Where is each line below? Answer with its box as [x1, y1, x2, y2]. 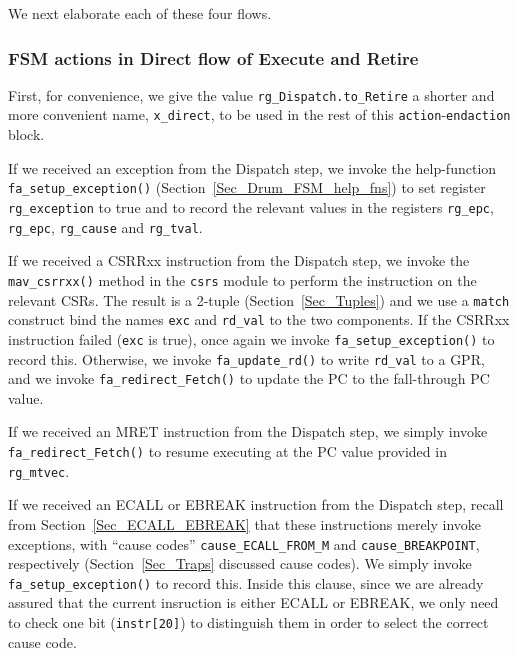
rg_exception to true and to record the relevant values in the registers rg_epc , [8, 196, 494, 217]
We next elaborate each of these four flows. [8, 3, 272, 23]
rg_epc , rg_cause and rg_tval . [8, 216, 203, 237]
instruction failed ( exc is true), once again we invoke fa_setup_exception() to [8, 328, 495, 349]
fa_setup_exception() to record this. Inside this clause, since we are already [8, 572, 484, 593]
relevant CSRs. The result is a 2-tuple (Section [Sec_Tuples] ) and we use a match [8, 289, 510, 310]
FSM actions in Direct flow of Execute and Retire [8, 45, 419, 70]
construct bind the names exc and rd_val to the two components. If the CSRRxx [8, 309, 510, 330]
